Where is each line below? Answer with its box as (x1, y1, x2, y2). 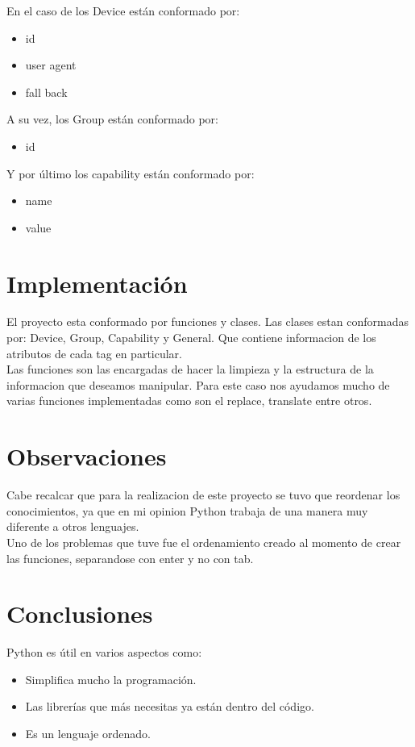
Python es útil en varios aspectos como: (6, 644, 202, 661)
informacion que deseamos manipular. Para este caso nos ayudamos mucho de (6, 376, 390, 393)
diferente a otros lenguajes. (6, 518, 139, 535)
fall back (25, 83, 68, 100)
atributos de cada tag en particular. (6, 344, 182, 361)
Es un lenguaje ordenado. (25, 725, 151, 742)
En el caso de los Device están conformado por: (6, 2, 240, 19)
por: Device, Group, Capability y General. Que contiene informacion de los (6, 329, 376, 346)
